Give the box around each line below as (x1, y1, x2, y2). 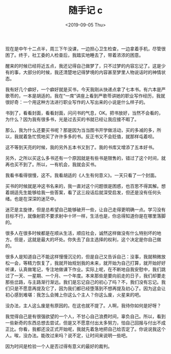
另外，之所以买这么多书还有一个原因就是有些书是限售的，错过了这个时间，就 (5, 155, 166, 161)
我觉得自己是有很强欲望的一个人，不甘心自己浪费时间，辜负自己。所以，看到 (5, 313, 166, 319)
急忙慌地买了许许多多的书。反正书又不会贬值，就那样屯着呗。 (27, 133, 157, 139)
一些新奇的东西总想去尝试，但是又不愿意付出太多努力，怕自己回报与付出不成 (5, 319, 166, 326)
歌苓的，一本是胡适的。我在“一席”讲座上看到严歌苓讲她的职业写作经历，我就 (5, 93, 165, 99)
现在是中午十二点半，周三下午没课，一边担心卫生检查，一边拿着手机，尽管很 (5, 45, 166, 51)
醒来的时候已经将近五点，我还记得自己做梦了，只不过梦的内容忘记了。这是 (5, 63, 161, 69)
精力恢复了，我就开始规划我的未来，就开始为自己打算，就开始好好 (27, 260, 166, 266)
